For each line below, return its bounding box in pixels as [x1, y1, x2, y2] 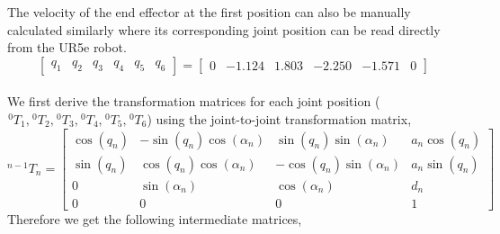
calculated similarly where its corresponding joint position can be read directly [7, 20, 441, 39]
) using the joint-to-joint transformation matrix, [147, 109, 412, 128]
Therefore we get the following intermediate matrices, [7, 209, 302, 228]
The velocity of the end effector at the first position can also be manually [7, 3, 411, 21]
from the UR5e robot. [7, 38, 127, 57]
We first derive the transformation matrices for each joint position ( [7, 92, 380, 111]
